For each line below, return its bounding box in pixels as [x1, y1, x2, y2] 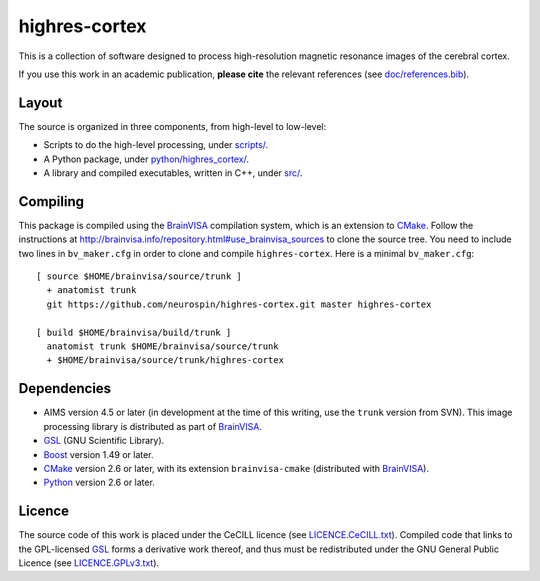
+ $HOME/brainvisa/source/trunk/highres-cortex [46, 355, 285, 366]
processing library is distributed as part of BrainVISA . [43, 420, 262, 432]
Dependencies [18, 380, 112, 397]
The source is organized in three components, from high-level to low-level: [18, 120, 327, 132]
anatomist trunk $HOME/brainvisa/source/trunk [46, 341, 279, 352]
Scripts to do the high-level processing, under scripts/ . [43, 139, 269, 151]
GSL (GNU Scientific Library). [43, 435, 165, 447]
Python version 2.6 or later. [43, 476, 155, 489]
